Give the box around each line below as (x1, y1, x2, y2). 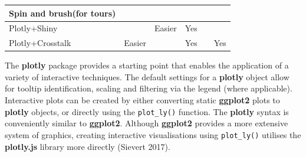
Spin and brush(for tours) (9, 6, 116, 19)
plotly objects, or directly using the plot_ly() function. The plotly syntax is (5, 105, 289, 117)
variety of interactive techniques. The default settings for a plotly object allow (5, 70, 289, 83)
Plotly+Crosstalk (9, 37, 71, 49)
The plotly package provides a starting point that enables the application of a (5, 59, 289, 71)
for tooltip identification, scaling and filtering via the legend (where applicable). (5, 82, 292, 94)
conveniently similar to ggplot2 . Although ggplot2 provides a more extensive (5, 117, 288, 129)
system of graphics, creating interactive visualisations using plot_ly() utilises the (5, 128, 301, 140)
